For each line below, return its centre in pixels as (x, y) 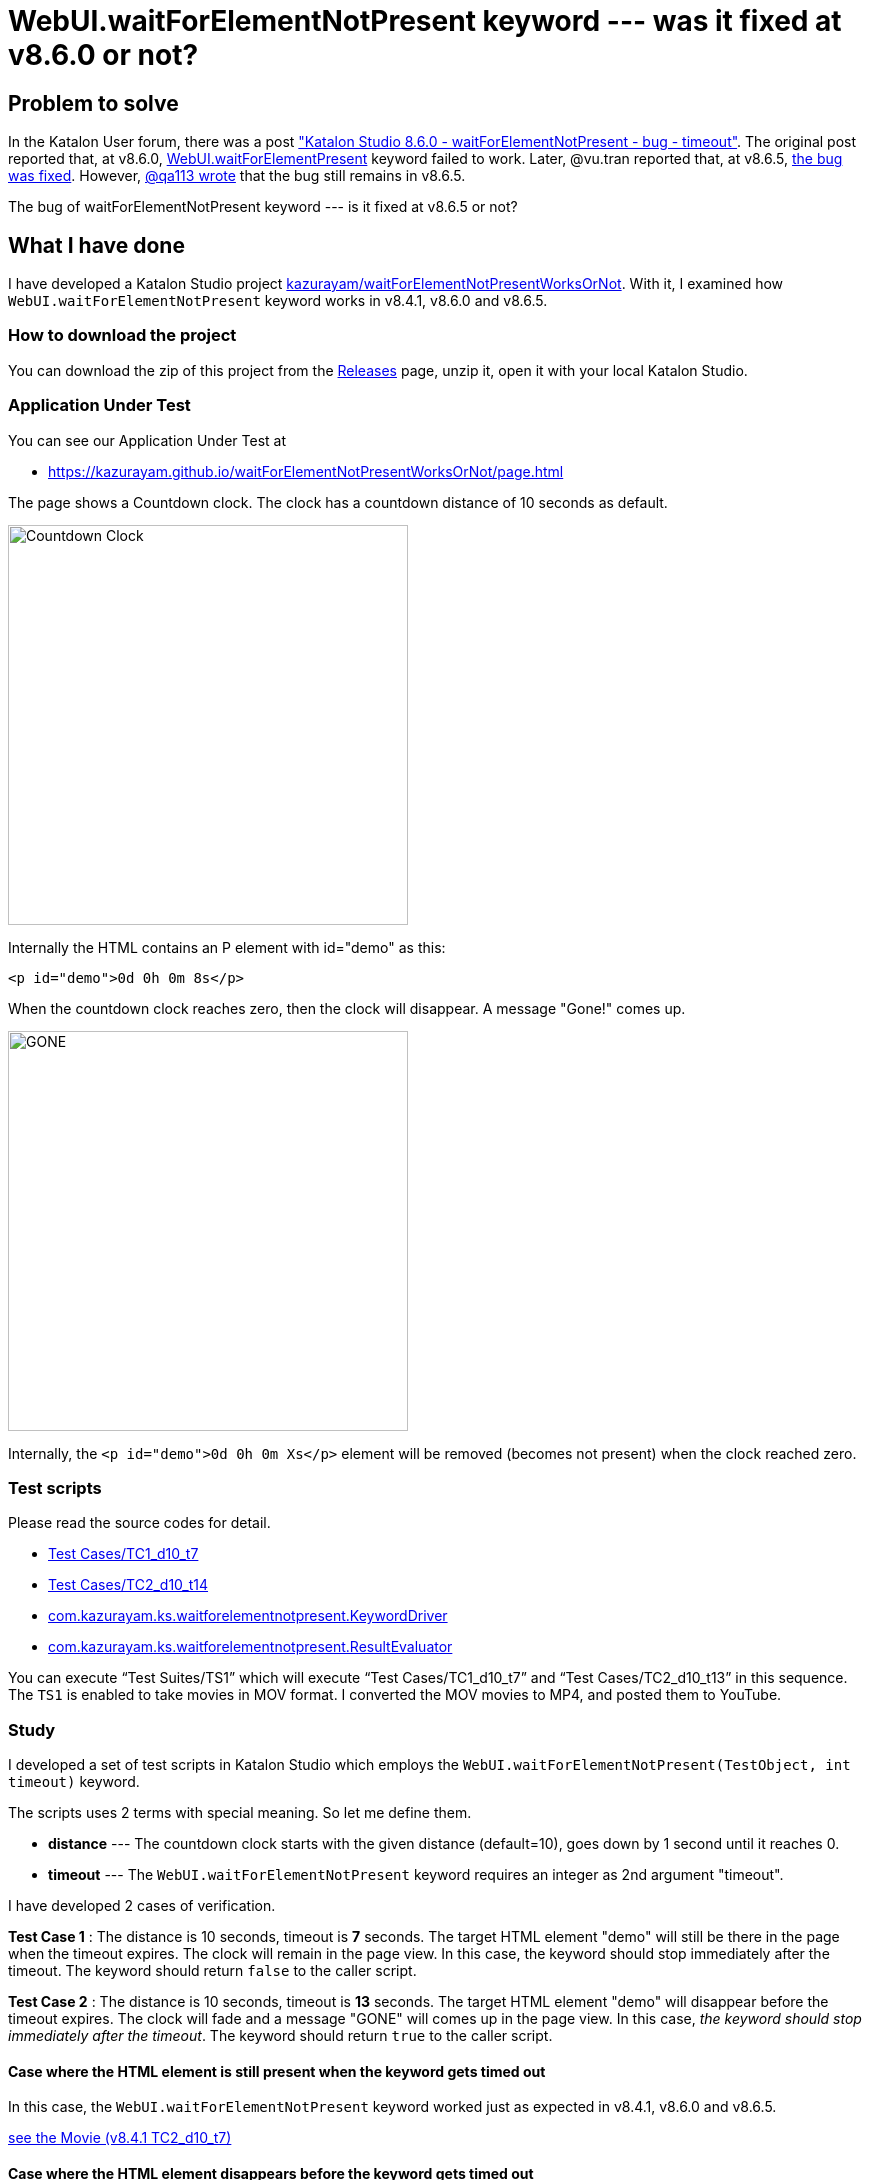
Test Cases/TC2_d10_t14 (128, 1585)
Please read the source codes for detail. (139, 1523)
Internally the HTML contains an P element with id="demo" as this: (227, 947)
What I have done (96, 245)
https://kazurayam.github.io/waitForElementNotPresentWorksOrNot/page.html (306, 471)
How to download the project (122, 335)
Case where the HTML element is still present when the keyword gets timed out (277, 2071)
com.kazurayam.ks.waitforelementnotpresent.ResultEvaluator (250, 1647)
